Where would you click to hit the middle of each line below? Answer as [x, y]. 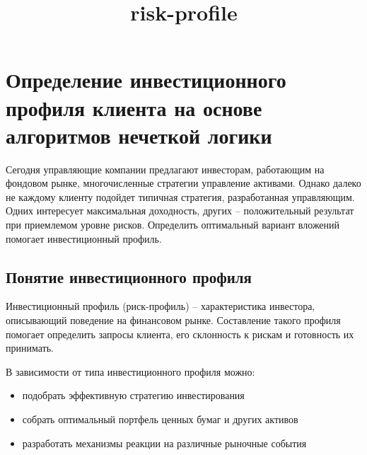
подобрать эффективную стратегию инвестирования [133, 395]
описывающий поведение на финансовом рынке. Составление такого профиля [173, 320]
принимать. [30, 348]
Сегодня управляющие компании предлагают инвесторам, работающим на [165, 169]
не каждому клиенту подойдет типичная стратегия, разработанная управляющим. [180, 196]
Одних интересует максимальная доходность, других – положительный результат [180, 211]
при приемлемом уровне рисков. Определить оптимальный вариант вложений [173, 225]
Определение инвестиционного [146, 80]
